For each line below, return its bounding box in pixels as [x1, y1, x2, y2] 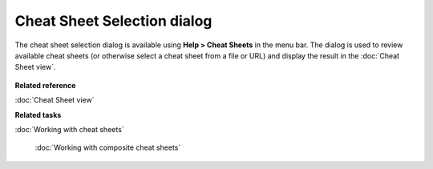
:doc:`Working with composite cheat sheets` [34, 143, 181, 152]
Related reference [14, 80, 76, 90]
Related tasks [14, 110, 62, 119]
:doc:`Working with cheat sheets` [14, 124, 124, 134]
